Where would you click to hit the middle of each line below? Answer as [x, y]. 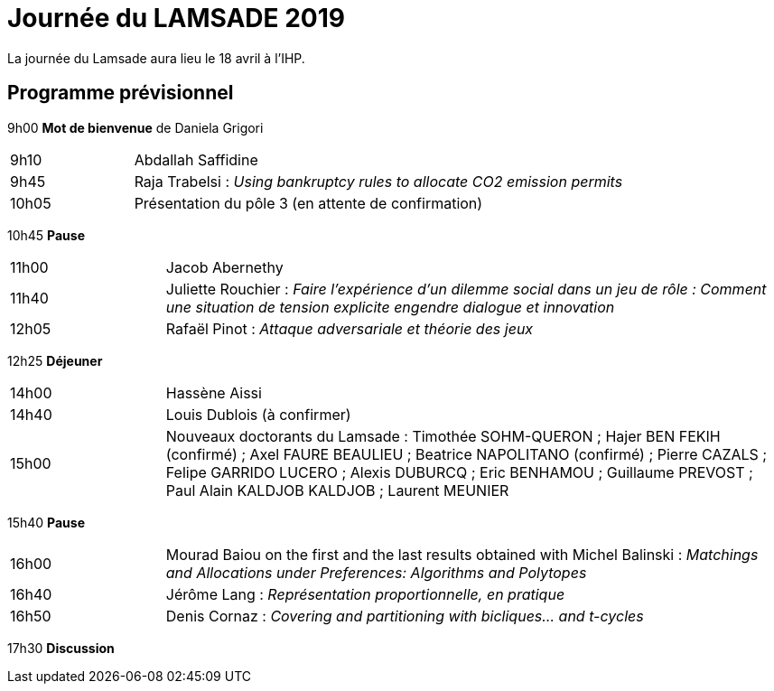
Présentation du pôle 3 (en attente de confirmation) [308, 203]
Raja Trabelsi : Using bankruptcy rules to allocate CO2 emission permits [378, 181]
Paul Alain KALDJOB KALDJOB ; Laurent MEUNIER [337, 490]
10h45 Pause [47, 235]
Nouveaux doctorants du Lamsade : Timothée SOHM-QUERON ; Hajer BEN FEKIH [443, 436]
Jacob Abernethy [224, 267]
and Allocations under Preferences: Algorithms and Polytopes [376, 572]
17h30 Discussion [61, 648]
